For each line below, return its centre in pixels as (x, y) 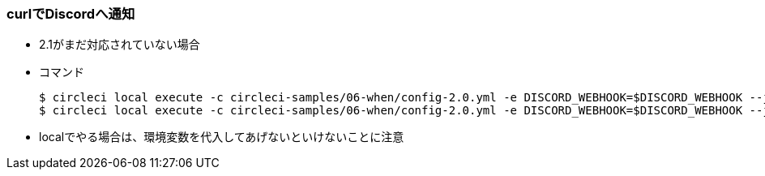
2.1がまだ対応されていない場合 (120, 45)
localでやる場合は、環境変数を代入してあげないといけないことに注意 (222, 137)
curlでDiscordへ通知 (71, 14)
